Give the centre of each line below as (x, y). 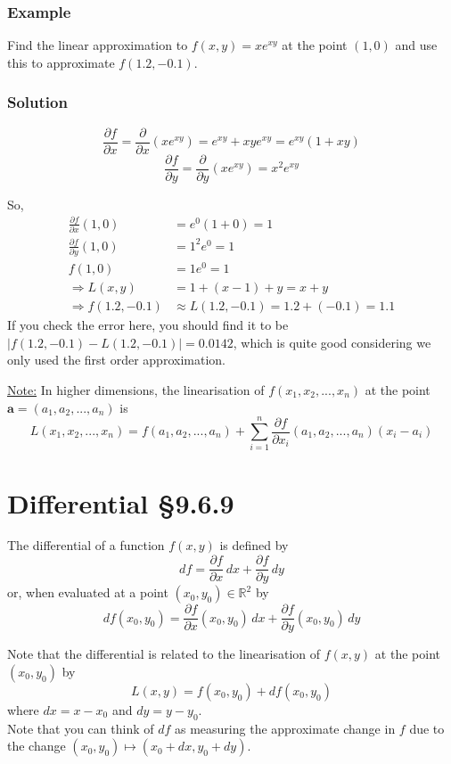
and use (416, 45)
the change (37, 746)
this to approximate (61, 62)
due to (427, 728)
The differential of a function (86, 545)
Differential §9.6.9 (121, 502)
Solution (37, 102)
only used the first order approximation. (116, 360)
